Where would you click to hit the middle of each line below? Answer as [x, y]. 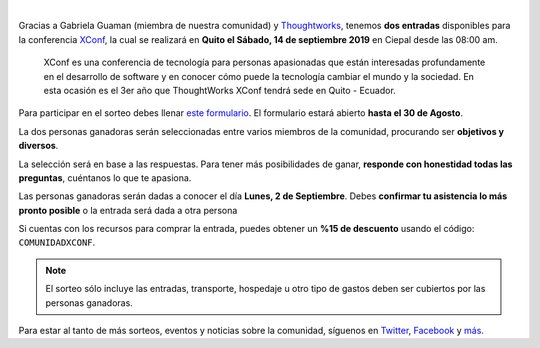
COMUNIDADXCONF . [57, 242]
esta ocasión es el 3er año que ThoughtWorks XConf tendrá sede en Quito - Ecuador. [220, 90]
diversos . [38, 146]
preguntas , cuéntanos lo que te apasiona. [105, 177]
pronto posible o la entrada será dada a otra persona [128, 210]
